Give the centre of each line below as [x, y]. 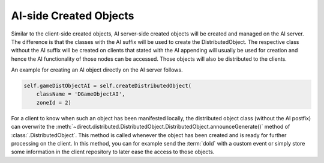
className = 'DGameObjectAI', [81, 94]
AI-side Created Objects [73, 16]
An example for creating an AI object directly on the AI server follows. [97, 70]
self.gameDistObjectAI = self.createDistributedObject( [108, 86]
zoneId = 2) [54, 103]
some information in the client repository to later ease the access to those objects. [113, 152]
